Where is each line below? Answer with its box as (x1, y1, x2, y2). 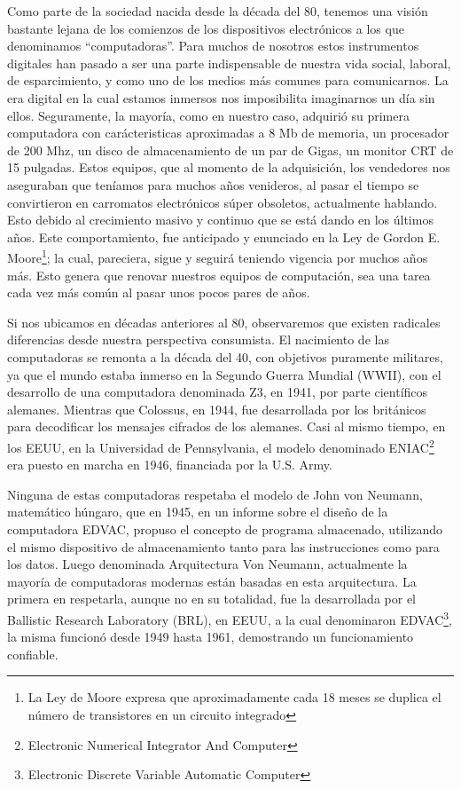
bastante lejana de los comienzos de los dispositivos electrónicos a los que (7, 19, 404, 37)
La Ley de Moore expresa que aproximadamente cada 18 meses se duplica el (27, 688, 441, 706)
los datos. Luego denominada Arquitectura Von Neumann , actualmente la (7, 555, 408, 573)
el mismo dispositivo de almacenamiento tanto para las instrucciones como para (7, 537, 440, 556)
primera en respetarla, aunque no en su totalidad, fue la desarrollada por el (7, 589, 416, 608)
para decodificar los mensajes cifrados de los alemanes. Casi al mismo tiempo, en (7, 417, 446, 436)
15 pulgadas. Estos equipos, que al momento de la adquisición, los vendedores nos (7, 158, 450, 177)
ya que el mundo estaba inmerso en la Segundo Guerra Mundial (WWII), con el (7, 365, 441, 383)
